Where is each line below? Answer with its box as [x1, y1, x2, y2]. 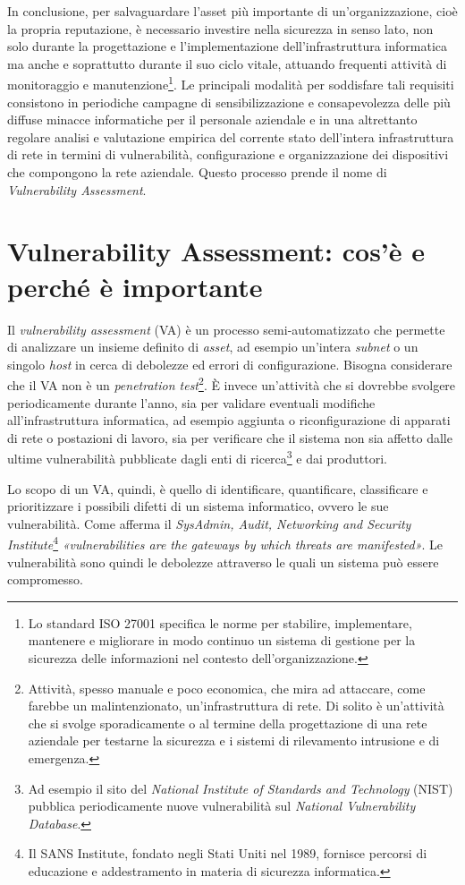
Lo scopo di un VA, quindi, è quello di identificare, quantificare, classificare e [7, 479, 428, 498]
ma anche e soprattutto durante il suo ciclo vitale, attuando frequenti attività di [7, 54, 447, 72]
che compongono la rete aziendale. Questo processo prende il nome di [7, 163, 387, 181]
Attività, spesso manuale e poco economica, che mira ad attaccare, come [28, 678, 426, 697]
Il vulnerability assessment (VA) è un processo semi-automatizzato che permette [7, 319, 445, 338]
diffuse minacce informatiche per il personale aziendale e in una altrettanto [7, 110, 418, 129]
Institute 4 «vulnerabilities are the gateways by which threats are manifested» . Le [7, 532, 444, 553]
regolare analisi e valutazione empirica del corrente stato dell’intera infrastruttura [7, 127, 454, 146]
